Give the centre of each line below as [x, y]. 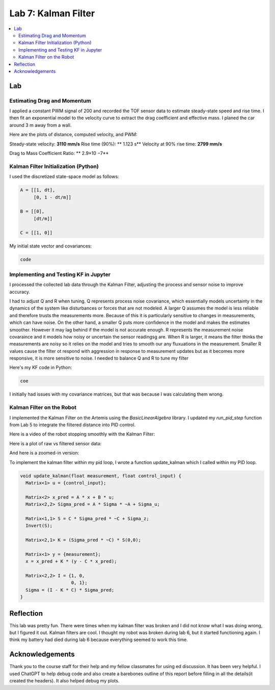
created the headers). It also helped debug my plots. [64, 681]
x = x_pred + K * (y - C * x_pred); [71, 561]
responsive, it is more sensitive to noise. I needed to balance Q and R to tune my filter [99, 358]
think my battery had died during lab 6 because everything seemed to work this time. [99, 640]
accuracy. [20, 292]
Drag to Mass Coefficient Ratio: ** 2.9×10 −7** [59, 153]
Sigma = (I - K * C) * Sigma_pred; [70, 590]
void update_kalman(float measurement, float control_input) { [101, 476]
